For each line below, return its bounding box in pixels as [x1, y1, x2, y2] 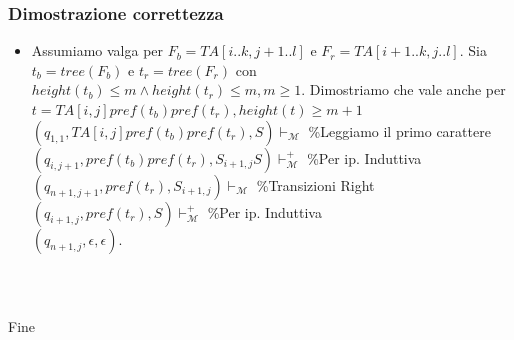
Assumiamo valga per [31, 40, 164, 61]
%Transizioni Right [256, 174, 375, 195]
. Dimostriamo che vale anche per [301, 79, 506, 100]
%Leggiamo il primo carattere [308, 120, 491, 141]
